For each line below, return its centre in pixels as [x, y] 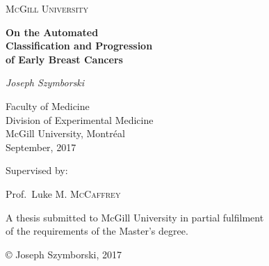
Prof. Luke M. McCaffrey [63, 193]
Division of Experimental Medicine [80, 119]
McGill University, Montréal [65, 133]
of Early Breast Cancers [64, 59]
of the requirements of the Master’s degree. [97, 231]
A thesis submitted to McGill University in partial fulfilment [135, 217]
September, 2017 [41, 147]
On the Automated [52, 32]
